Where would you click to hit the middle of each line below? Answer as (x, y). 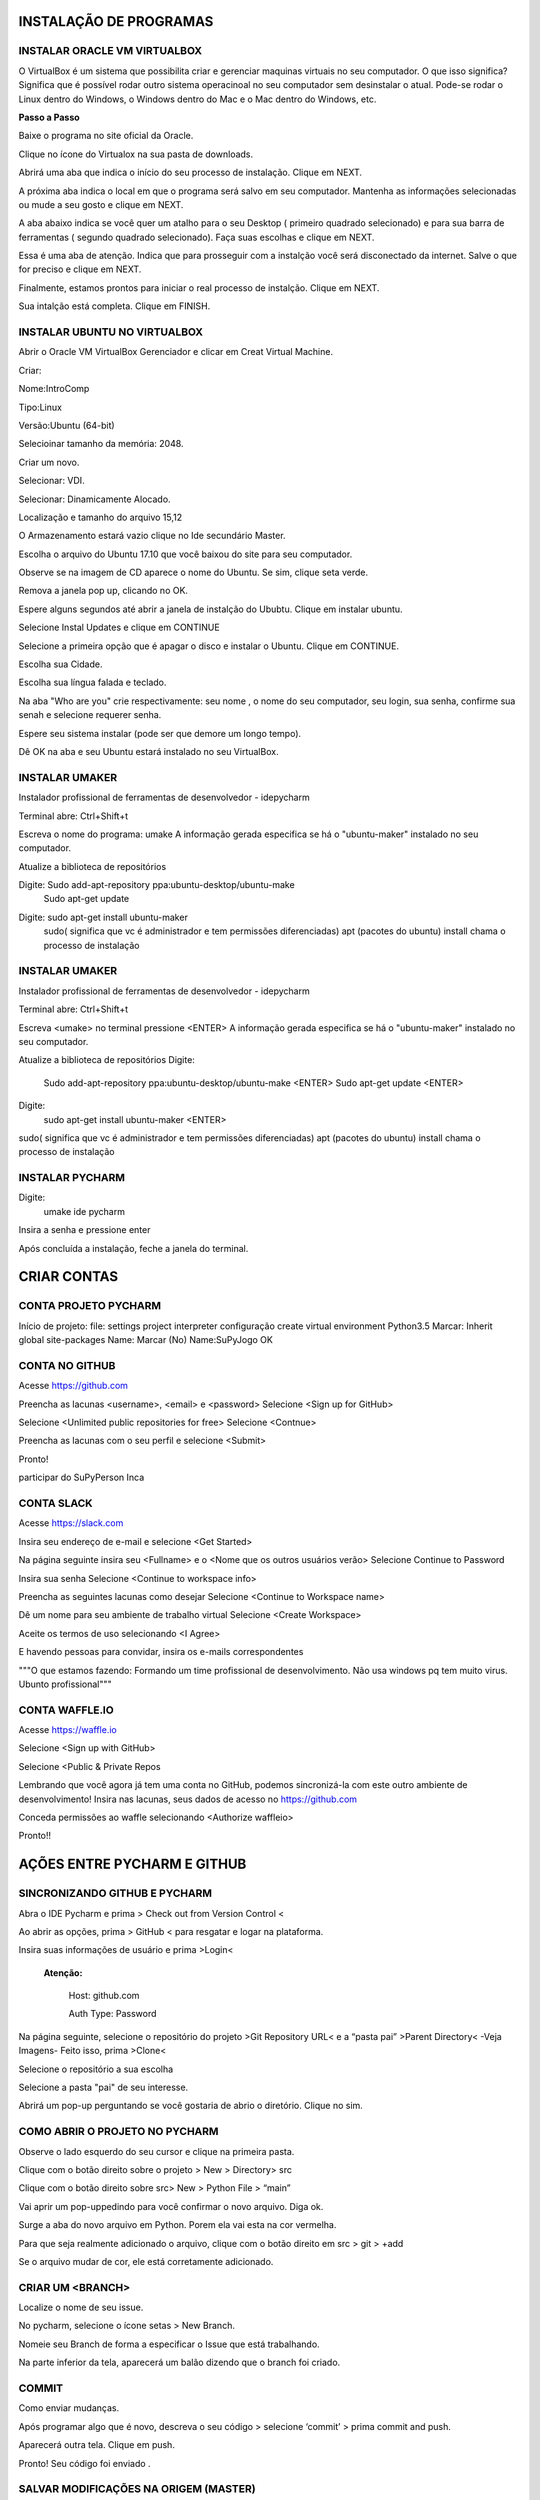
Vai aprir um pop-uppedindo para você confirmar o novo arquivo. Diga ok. (171, 2206)
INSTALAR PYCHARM (71, 1178)
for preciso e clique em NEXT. (80, 269)
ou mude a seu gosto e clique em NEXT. (101, 204)
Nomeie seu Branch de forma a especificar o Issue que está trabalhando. (169, 2344)
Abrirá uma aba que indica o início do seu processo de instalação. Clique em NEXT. (190, 172)
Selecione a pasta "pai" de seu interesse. (103, 2087)
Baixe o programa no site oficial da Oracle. (106, 136)
